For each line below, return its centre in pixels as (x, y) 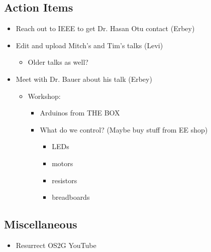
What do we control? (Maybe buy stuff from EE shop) (124, 129)
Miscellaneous (41, 224)
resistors (65, 180)
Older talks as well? (58, 62)
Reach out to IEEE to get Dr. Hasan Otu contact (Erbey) (105, 28)
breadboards (71, 197)
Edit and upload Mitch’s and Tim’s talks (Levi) (89, 45)
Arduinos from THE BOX (80, 113)
